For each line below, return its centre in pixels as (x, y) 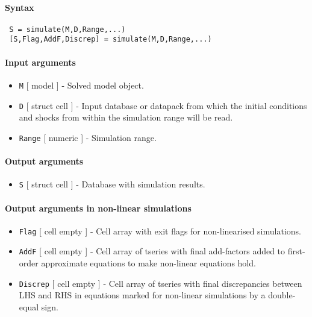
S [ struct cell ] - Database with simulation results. (112, 184)
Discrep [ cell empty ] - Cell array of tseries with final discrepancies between (161, 283)
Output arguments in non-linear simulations (98, 208)
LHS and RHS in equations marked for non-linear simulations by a (142, 295)
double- (282, 295)
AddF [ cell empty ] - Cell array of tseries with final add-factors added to (152, 251)
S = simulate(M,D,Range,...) (67, 29)
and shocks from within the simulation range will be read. (126, 117)
